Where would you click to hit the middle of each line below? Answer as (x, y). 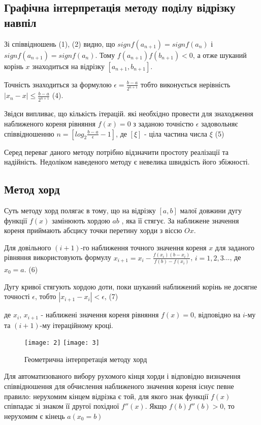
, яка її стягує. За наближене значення (180, 220)
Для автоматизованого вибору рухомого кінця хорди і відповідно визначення (122, 376)
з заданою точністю (163, 123)
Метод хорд (32, 189)
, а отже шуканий (220, 55)
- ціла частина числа (176, 133)
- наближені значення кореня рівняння (100, 315)
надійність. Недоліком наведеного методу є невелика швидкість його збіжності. (127, 162)
